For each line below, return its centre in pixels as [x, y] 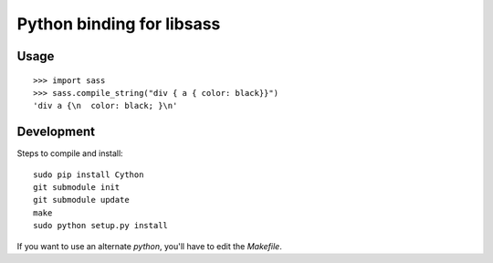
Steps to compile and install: [70, 153]
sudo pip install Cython [89, 174]
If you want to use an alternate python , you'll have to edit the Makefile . [149, 246]
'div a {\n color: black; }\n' [105, 106]
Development [56, 132]
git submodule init [77, 188]
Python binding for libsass [119, 24]
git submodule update [81, 200]
